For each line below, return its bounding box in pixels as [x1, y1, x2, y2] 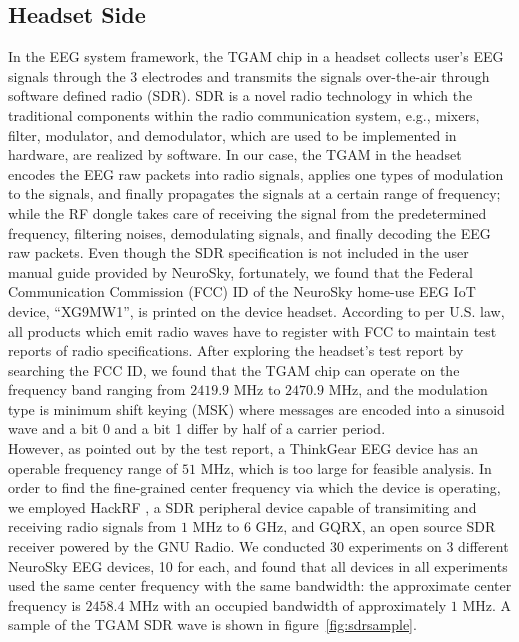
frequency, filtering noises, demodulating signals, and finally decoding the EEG [8, 222, 491, 243]
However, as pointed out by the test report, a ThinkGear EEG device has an [8, 438, 478, 459]
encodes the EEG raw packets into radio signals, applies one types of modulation [8, 163, 504, 184]
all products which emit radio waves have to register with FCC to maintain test [8, 320, 497, 341]
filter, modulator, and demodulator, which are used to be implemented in [8, 124, 457, 145]
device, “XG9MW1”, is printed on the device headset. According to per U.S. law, [8, 300, 505, 321]
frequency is [8, 594, 81, 615]
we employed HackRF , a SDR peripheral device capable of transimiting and [8, 496, 477, 517]
